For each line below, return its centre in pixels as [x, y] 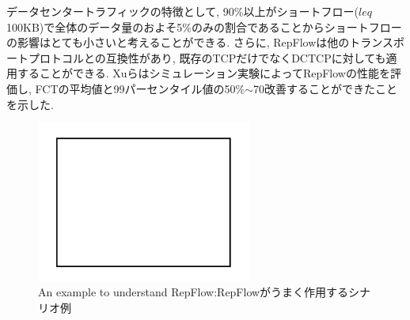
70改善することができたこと [326, 88]
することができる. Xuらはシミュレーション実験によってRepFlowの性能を [203, 73]
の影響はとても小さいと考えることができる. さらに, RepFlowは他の [178, 42]
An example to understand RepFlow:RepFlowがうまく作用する [194, 292]
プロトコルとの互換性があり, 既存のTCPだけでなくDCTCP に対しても [207, 57]
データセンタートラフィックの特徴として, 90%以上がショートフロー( [182, 11]
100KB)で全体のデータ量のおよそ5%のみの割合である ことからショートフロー [204, 26]
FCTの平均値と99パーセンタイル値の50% [140, 88]
